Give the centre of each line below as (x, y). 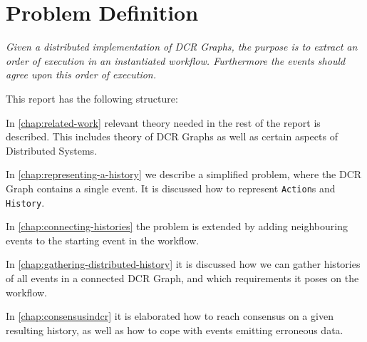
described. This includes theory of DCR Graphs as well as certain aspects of (172, 136)
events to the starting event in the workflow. (103, 240)
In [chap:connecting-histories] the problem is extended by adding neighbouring (177, 226)
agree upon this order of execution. (81, 74)
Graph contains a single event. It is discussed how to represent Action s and (171, 188)
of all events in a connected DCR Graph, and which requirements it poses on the (182, 278)
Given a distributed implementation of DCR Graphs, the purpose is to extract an (182, 47)
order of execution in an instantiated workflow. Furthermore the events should (176, 60)
